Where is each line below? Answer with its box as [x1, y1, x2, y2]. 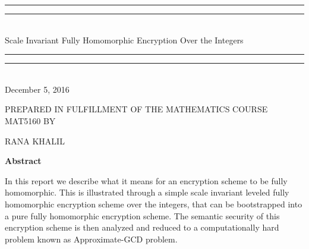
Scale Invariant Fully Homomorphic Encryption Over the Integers [5, 33, 244, 46]
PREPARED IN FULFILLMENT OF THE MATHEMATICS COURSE [5, 103, 268, 115]
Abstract [5, 155, 42, 167]
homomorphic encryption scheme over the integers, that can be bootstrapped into [5, 197, 302, 210]
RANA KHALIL [5, 134, 65, 147]
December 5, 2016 [5, 83, 70, 95]
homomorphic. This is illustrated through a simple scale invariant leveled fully [5, 186, 289, 198]
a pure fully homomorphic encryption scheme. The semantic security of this [5, 209, 280, 222]
